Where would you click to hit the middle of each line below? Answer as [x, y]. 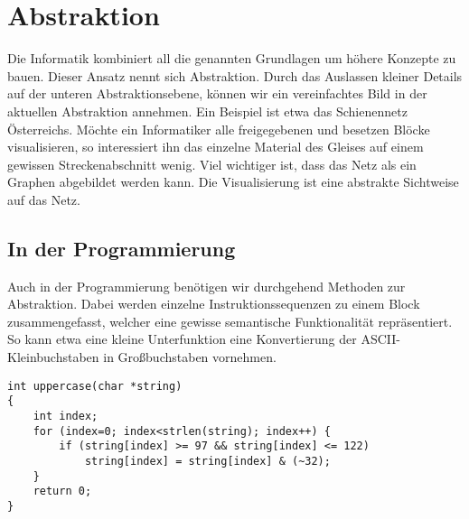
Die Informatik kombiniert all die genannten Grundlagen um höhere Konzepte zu [232, 58]
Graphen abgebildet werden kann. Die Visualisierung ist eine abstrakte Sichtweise [233, 182]
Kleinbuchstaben [53, 357]
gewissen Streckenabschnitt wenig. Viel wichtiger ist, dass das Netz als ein [212, 164]
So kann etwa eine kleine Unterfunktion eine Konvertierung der [182, 339]
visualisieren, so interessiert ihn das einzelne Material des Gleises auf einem [216, 147]
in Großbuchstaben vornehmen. [190, 357]
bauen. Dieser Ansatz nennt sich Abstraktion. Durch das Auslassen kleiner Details [235, 75]
